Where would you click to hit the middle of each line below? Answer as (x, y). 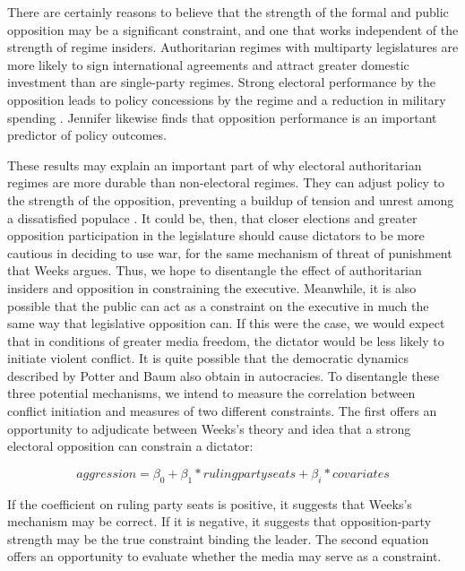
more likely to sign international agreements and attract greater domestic (208, 64)
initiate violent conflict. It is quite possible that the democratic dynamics (208, 358)
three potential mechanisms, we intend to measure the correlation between (211, 393)
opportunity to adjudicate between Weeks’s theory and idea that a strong (209, 428)
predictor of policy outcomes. (87, 135)
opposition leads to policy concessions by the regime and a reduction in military (227, 99)
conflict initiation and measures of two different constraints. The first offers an (222, 411)
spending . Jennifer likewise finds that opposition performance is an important (222, 117)
